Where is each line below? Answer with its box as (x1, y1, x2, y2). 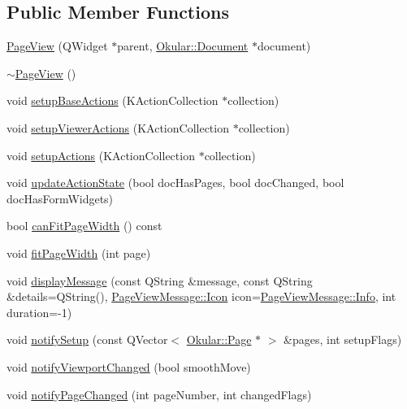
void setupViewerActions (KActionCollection (6, 119, 229, 136)
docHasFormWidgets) (6, 189, 114, 207)
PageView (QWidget (6, 37, 108, 54)
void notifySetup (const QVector (6, 331, 168, 348)
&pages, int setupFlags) (284, 331, 402, 348)
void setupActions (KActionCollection (6, 146, 195, 163)
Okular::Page (186, 331, 252, 348)
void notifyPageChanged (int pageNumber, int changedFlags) (6, 385, 312, 402)
